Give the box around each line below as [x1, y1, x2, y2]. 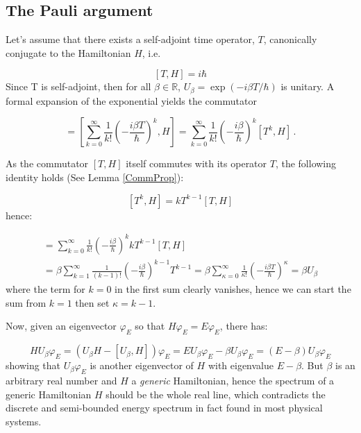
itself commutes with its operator [126, 156, 267, 171]
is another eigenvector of [90, 358, 194, 373]
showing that [6, 358, 61, 373]
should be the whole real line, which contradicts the [106, 387, 326, 401]
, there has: [219, 319, 268, 333]
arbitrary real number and [6, 373, 117, 388]
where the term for [6, 282, 85, 296]
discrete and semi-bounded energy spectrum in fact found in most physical [6, 400, 323, 415]
